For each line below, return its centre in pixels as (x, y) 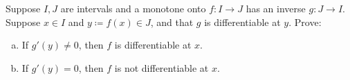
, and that (172, 22)
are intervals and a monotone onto (133, 8)
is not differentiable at (162, 67)
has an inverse (276, 8)
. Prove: (305, 22)
